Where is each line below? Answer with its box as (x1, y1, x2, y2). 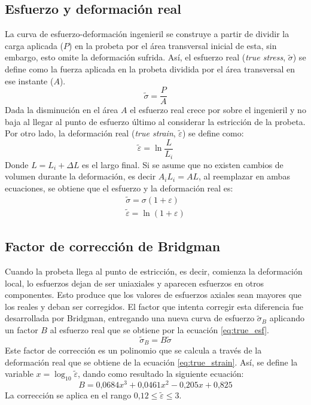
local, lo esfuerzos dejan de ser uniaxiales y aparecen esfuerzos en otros (5, 276, 264, 289)
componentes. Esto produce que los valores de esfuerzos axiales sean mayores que (5, 288, 302, 301)
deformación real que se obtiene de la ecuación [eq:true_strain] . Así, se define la (5, 355, 298, 368)
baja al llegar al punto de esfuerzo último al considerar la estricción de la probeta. (5, 115, 306, 127)
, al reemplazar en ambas (198, 170, 290, 182)
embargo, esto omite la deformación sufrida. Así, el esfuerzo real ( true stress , (5, 51, 286, 63)
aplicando (269, 312, 305, 324)
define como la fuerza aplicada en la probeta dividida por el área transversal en (5, 62, 295, 75)
